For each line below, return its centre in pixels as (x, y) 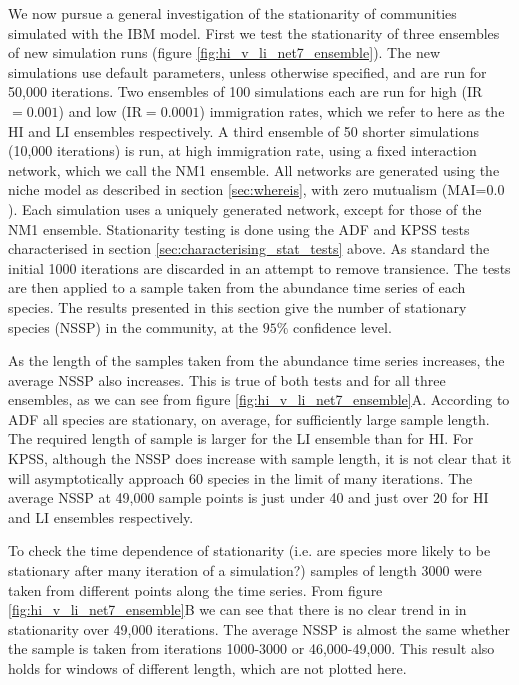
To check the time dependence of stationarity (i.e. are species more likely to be (249, 550)
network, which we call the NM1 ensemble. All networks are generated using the (254, 169)
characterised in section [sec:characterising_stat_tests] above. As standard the (249, 248)
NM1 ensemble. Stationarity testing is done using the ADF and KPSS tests (239, 228)
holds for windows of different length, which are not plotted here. (207, 668)
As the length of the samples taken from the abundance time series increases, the (256, 360)
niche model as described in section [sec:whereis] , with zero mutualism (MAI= (247, 189)
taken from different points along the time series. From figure (195, 589)
